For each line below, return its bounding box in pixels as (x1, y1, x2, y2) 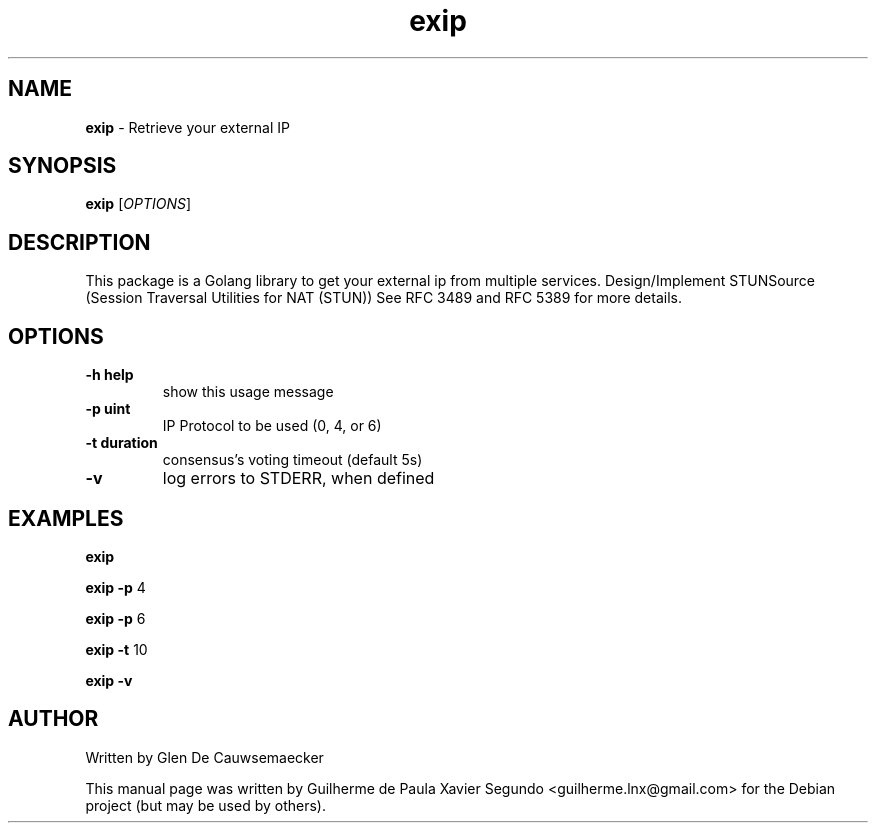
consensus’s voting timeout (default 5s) (162, 451, 423, 469)
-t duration (85, 434, 158, 452)
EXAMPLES (8, 505, 124, 531)
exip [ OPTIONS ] (85, 195, 192, 213)
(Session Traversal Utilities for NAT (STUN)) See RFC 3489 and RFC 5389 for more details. (85, 289, 682, 307)
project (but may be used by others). (85, 796, 326, 814)
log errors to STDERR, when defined (162, 468, 435, 489)
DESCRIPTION (8, 229, 151, 255)
